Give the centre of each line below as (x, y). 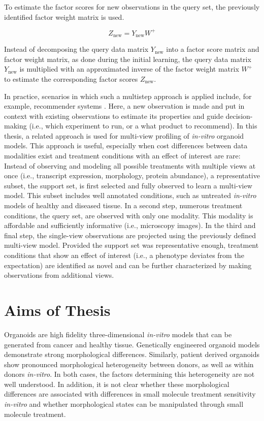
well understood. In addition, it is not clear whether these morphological (117, 384)
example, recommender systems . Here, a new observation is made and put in (124, 106)
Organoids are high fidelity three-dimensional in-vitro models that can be (118, 334)
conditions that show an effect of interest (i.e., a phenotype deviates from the (124, 255)
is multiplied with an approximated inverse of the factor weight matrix (129, 69)
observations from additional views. (59, 275)
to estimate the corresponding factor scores (71, 78)
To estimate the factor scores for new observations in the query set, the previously (132, 7)
